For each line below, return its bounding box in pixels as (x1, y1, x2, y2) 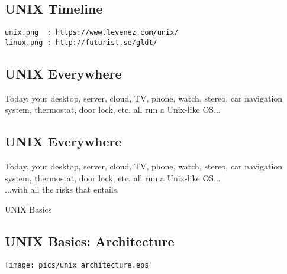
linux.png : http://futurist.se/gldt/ (5, 38, 157, 47)
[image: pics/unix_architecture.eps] (5, 260, 153, 269)
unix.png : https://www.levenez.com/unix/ (5, 28, 179, 37)
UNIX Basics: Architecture (5, 231, 175, 250)
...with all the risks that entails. (5, 183, 120, 195)
